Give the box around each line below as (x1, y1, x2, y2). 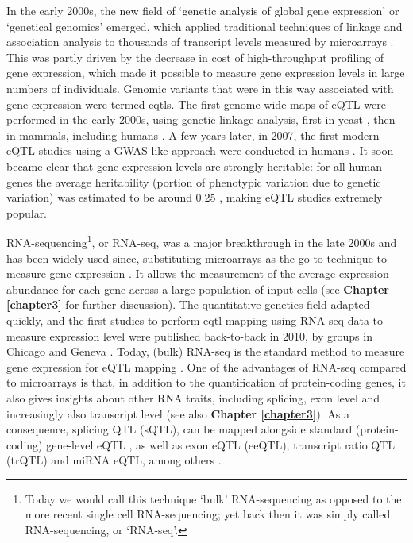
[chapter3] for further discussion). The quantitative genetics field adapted (6, 296, 370, 313)
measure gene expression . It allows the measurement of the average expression (6, 265, 389, 282)
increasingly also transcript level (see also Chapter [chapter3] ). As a (6, 405, 349, 422)
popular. (6, 204, 48, 221)
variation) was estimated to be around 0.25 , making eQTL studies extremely (6, 189, 383, 206)
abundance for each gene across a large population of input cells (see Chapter (6, 280, 389, 297)
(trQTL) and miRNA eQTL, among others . (6, 452, 222, 468)
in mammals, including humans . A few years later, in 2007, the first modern (6, 126, 380, 143)
